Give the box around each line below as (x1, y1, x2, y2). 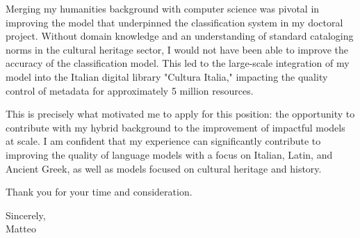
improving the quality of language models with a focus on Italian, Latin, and (6, 147, 333, 161)
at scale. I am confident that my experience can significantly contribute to (6, 134, 321, 148)
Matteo (6, 221, 36, 236)
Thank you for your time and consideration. (6, 184, 193, 199)
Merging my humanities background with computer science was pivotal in (6, 1, 320, 15)
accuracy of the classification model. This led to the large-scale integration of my (6, 56, 350, 70)
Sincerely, (6, 207, 46, 222)
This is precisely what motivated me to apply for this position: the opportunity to (6, 106, 355, 121)
